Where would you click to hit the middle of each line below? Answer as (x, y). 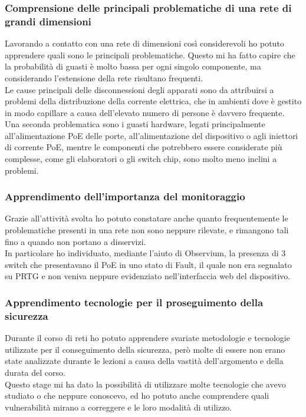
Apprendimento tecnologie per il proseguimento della (134, 302)
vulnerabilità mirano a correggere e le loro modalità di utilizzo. (119, 407)
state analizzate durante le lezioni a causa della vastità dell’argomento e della (144, 361)
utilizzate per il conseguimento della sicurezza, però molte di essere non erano (145, 349)
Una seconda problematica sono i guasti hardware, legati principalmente (135, 124)
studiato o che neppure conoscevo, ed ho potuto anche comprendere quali (137, 396)
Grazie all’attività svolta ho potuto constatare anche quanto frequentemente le (147, 218)
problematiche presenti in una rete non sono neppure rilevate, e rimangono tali (147, 230)
